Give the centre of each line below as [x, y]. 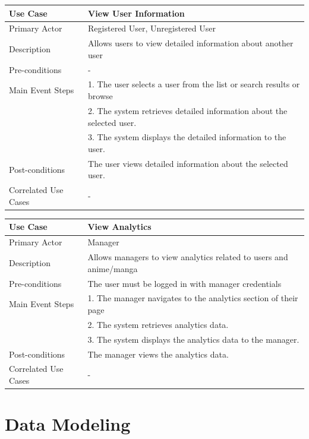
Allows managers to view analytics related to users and [188, 257]
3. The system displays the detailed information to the [187, 137]
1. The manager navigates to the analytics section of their [193, 298]
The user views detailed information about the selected [188, 163]
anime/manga [113, 268]
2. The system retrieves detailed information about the [188, 110]
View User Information [136, 13]
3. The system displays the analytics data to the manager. [193, 339]
